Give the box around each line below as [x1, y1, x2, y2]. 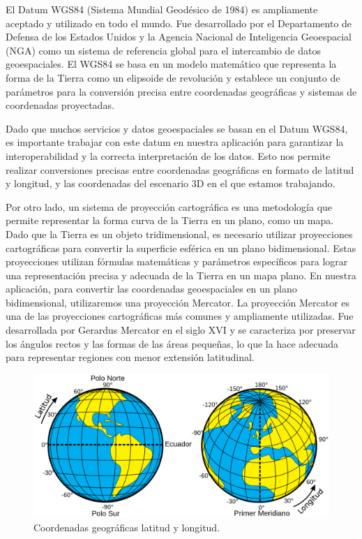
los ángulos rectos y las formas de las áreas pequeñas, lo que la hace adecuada [6, 336, 339, 350]
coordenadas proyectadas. [6, 98, 114, 112]
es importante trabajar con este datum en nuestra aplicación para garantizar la [6, 135, 344, 149]
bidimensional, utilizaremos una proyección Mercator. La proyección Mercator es [6, 295, 350, 309]
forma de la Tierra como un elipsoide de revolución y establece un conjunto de [6, 70, 340, 84]
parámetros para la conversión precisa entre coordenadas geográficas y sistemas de [6, 84, 357, 98]
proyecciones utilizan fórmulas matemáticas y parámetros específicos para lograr [6, 254, 348, 269]
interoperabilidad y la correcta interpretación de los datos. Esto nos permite [6, 148, 331, 163]
